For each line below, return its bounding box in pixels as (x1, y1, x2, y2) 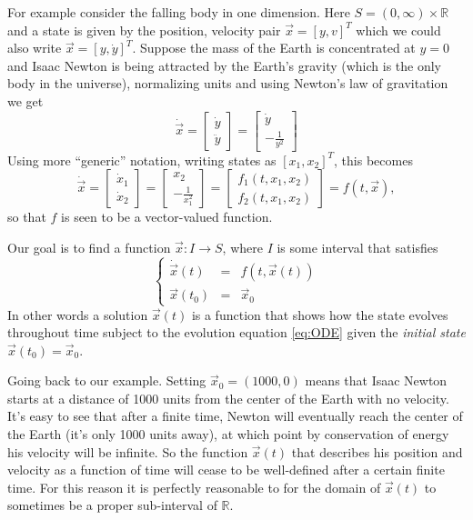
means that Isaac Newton (305, 371, 448, 390)
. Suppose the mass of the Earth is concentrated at (132, 38, 416, 57)
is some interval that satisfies (277, 237, 438, 256)
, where (222, 237, 263, 256)
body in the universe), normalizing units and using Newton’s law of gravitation (7, 74, 448, 93)
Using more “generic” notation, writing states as (7, 150, 277, 169)
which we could (356, 20, 441, 39)
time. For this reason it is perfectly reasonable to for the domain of (7, 477, 381, 496)
